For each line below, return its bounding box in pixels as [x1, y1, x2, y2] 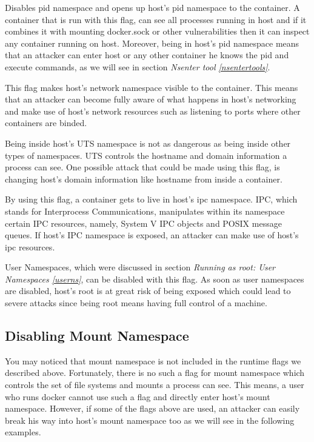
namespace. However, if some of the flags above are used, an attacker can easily [5, 402, 300, 415]
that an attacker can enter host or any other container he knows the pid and [5, 49, 289, 61]
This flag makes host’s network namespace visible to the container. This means [5, 81, 298, 93]
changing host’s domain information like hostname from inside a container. [5, 172, 282, 185]
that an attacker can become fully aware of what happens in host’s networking [5, 93, 296, 105]
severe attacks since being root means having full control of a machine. [5, 296, 267, 309]
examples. [5, 426, 41, 438]
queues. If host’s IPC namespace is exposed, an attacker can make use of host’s [5, 229, 299, 241]
